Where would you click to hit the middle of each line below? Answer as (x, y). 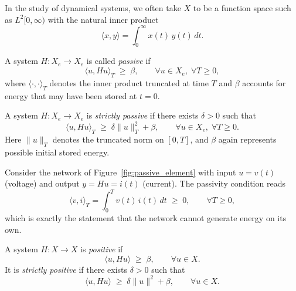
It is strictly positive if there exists (66, 269)
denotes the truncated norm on (108, 139)
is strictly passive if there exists (142, 115)
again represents (247, 139)
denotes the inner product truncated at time (129, 82)
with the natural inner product (103, 19)
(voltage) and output (42, 183)
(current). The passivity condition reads (214, 183)
